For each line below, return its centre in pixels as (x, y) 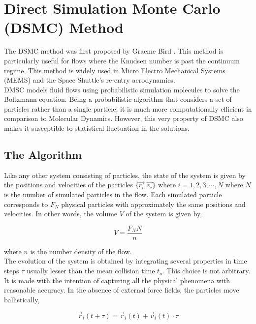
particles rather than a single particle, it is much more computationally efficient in (128, 108)
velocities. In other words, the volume (61, 214)
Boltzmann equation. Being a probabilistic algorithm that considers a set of (118, 99)
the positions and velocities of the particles (69, 185)
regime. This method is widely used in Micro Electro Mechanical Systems (115, 70)
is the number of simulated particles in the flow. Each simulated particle (113, 194)
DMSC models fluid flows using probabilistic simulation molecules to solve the (122, 89)
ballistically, (22, 299)
